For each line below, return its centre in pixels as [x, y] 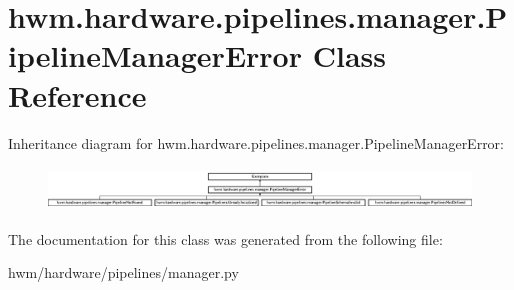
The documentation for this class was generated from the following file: [225, 238]
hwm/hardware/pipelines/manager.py [123, 272]
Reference [77, 94]
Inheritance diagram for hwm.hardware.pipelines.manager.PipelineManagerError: [256, 142]
